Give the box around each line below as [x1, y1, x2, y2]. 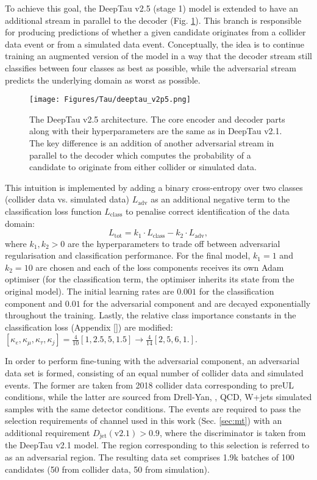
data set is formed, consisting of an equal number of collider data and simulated [5, 366, 304, 379]
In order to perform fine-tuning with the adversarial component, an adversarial [5, 354, 300, 367]
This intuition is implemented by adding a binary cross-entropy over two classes [5, 181, 303, 193]
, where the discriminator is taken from [159, 426, 306, 439]
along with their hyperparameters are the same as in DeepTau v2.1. [29, 124, 282, 137]
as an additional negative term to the [151, 193, 290, 206]
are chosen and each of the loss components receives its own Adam [35, 260, 284, 273]
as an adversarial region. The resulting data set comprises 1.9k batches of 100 [5, 450, 294, 463]
